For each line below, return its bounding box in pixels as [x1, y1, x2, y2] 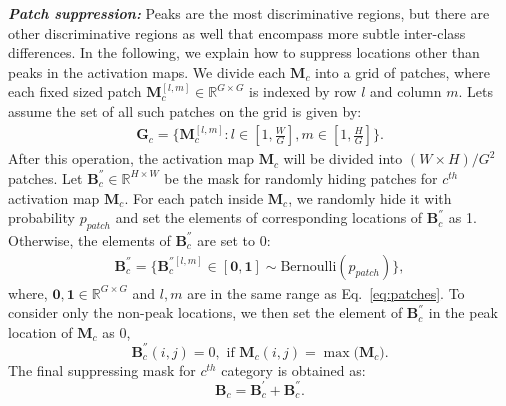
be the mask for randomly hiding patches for [164, 167, 438, 188]
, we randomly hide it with [288, 187, 452, 208]
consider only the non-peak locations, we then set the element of [8, 302, 403, 323]
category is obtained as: [221, 359, 366, 380]
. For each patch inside [124, 187, 264, 208]
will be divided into [283, 148, 403, 169]
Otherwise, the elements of [8, 229, 171, 250]
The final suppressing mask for [8, 359, 196, 380]
